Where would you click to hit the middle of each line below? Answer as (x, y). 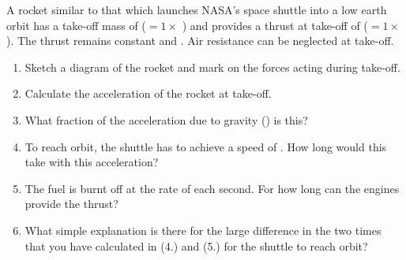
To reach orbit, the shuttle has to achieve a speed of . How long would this (206, 146)
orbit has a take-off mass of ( (76, 25)
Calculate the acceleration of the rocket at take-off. (148, 93)
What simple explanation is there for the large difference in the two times (203, 230)
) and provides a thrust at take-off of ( (275, 25)
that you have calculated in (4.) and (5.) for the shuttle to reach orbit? (196, 245)
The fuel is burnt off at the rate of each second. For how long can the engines (212, 188)
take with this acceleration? (92, 162)
